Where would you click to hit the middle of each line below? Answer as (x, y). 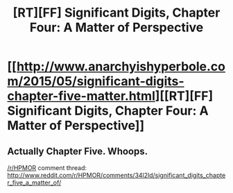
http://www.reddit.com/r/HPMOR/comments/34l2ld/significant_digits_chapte (116, 175)
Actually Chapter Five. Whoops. (77, 151)
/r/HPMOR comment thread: (47, 168)
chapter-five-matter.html (81, 96)
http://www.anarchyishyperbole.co (121, 67)
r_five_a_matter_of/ (34, 183)
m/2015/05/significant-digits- (96, 82)
